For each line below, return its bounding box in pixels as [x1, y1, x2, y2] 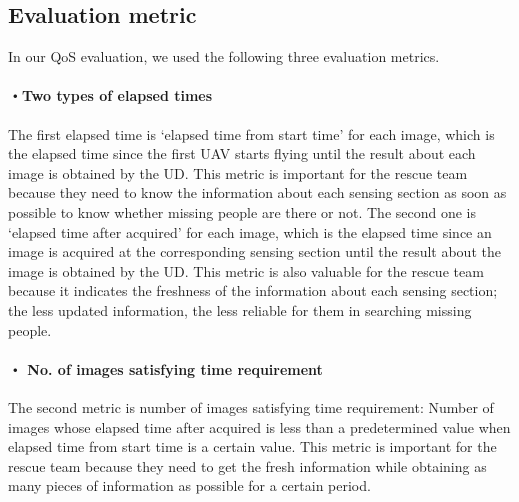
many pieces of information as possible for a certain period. [8, 475, 371, 496]
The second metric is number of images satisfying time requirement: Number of [8, 396, 494, 417]
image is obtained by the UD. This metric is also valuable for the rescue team [8, 260, 484, 281]
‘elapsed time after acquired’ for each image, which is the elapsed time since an [8, 221, 492, 242]
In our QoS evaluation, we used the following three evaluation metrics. [8, 46, 440, 67]
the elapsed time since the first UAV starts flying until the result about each [8, 143, 476, 164]
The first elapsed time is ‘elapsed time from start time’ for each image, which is [8, 123, 495, 144]
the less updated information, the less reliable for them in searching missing [8, 299, 472, 320]
